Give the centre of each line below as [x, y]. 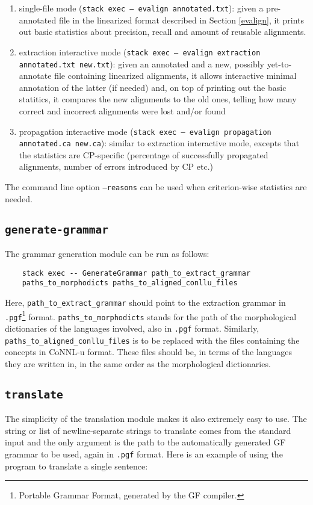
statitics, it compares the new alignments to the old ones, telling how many [158, 99]
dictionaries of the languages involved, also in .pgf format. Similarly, [132, 328]
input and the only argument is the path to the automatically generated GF [145, 442]
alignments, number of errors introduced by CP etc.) [116, 166]
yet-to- [279, 64]
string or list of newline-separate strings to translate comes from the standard [148, 430]
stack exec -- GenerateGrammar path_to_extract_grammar [136, 273]
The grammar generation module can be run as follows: [107, 254]
